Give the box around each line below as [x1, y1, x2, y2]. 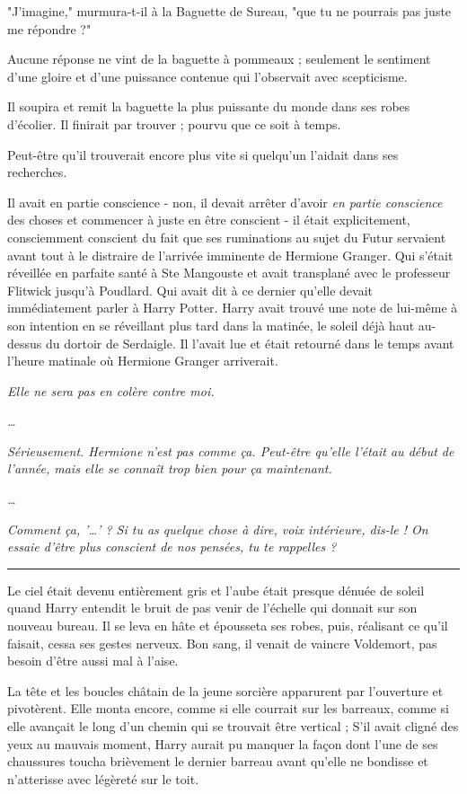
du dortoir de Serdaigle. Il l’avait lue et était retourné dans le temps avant [45, 333, 454, 352]
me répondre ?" [7, 19, 92, 38]
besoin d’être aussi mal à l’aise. [7, 651, 179, 670]
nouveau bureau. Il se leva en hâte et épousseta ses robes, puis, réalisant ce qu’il [7, 616, 448, 635]
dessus [7, 333, 42, 352]
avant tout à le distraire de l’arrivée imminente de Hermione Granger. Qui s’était [7, 245, 454, 264]
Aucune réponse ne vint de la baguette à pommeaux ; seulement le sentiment [7, 49, 431, 68]
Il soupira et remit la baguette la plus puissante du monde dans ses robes [7, 97, 410, 116]
